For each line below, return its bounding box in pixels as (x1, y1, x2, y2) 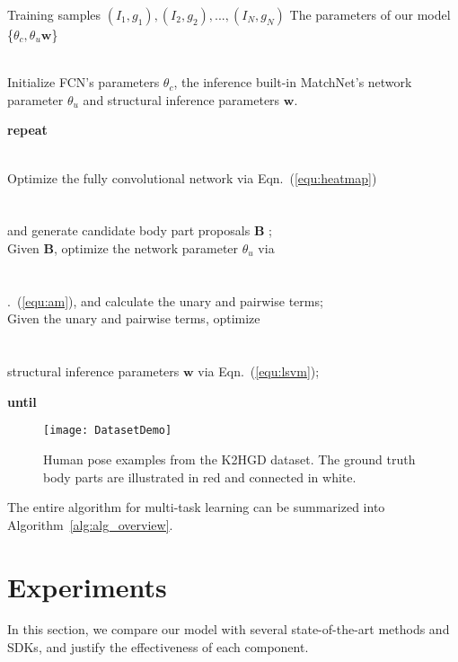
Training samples (7, 5, 101, 23)
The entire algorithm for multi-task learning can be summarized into (7, 498, 385, 516)
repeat (7, 120, 48, 139)
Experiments (7, 568, 167, 605)
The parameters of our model (289, 5, 451, 23)
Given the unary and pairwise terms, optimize (7, 309, 260, 328)
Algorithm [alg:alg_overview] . (7, 515, 173, 534)
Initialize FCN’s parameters (7, 73, 160, 92)
